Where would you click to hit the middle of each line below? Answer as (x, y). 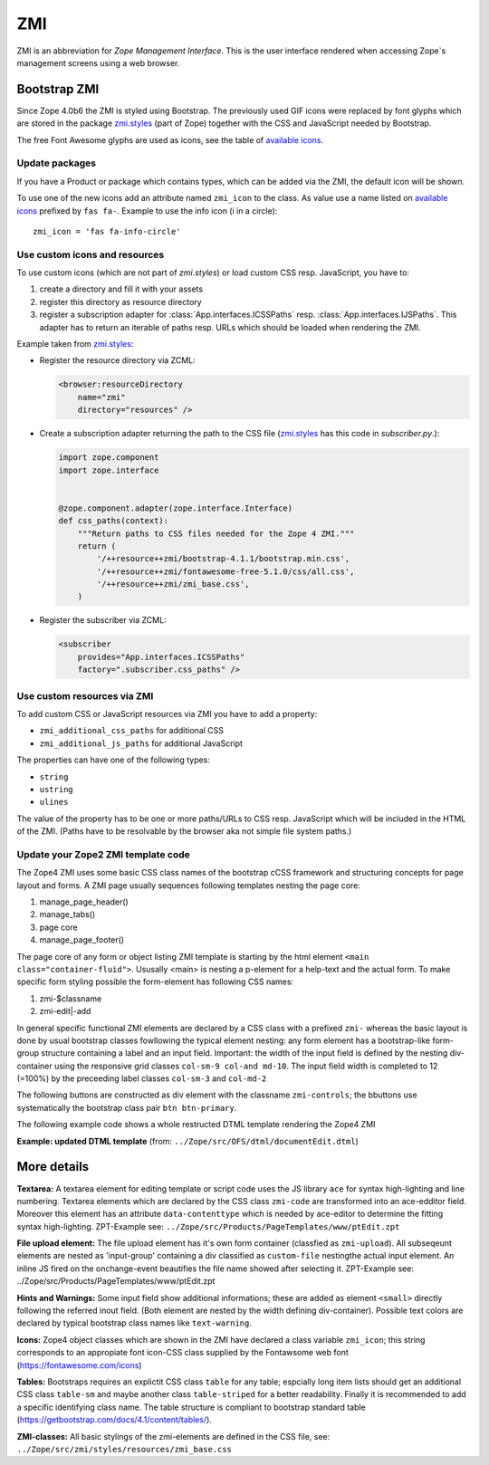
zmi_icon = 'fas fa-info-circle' (107, 231)
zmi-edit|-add (65, 1011)
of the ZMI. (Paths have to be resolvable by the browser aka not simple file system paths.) (184, 831)
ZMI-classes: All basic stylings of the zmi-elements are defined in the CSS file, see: (173, 1436)
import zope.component (109, 458)
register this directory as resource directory (121, 302)
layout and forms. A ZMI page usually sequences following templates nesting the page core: (189, 885)
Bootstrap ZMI (58, 89)
